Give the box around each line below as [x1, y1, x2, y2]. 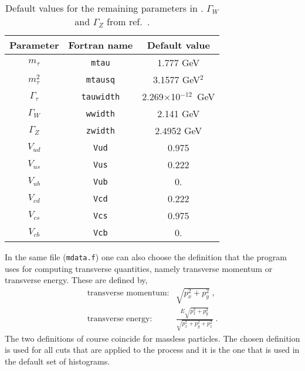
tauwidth [81, 91, 120, 101]
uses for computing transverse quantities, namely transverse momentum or [5, 262, 273, 274]
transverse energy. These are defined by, [5, 274, 148, 286]
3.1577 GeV [152, 73, 201, 86]
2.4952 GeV [155, 124, 202, 137]
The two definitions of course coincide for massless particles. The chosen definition [5, 332, 300, 344]
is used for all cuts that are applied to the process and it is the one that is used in [5, 343, 300, 356]
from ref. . [107, 15, 150, 28]
